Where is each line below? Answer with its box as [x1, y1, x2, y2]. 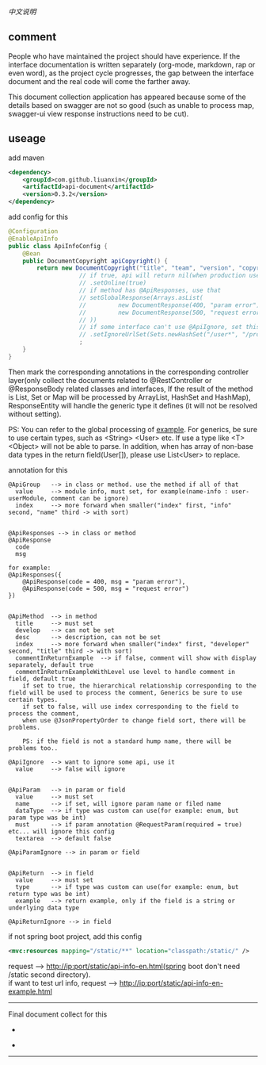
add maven [8, 153, 45, 163]
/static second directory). [8, 970, 91, 979]
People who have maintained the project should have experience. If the [8, 51, 241, 61]
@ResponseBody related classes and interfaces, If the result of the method [8, 384, 253, 393]
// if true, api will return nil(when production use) [78, 272, 264, 280]
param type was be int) [8, 814, 87, 822]
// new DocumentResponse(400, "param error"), [78, 301, 264, 309]
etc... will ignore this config [8, 827, 115, 835]
